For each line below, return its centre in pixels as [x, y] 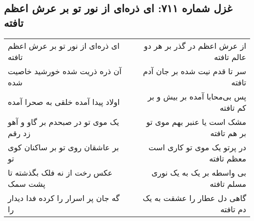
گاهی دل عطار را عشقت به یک [194, 198]
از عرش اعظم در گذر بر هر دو [195, 45]
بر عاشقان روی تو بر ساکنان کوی [63, 147]
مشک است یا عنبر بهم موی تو [196, 121]
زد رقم [19, 133]
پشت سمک [27, 183]
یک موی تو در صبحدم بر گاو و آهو [63, 121]
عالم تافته [230, 57]
